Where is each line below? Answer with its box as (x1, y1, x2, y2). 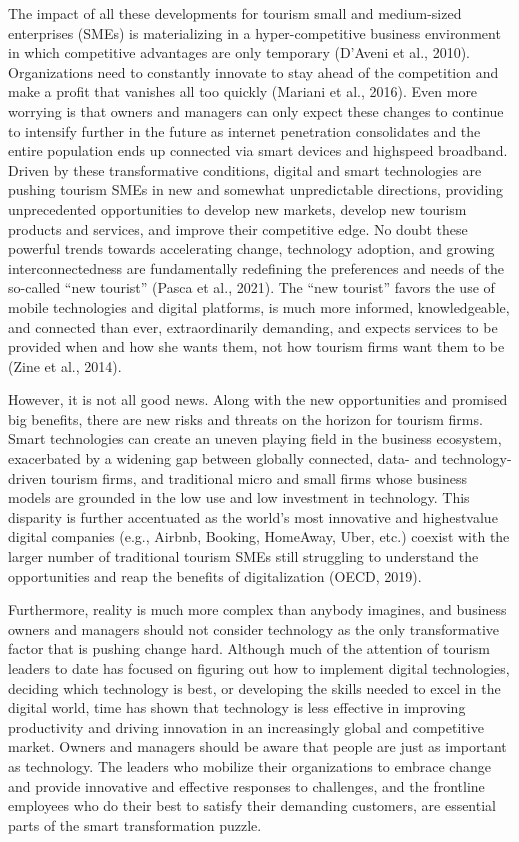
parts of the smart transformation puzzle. (8, 814, 262, 835)
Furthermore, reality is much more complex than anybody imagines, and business (8, 599, 507, 620)
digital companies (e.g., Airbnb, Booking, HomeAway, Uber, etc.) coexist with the (8, 526, 510, 547)
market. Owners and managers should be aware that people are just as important (8, 736, 507, 757)
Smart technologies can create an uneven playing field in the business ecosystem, (8, 428, 502, 449)
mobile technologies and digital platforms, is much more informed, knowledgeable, (8, 296, 510, 317)
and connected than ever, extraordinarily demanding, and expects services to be (8, 316, 498, 337)
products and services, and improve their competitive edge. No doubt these (8, 218, 468, 239)
